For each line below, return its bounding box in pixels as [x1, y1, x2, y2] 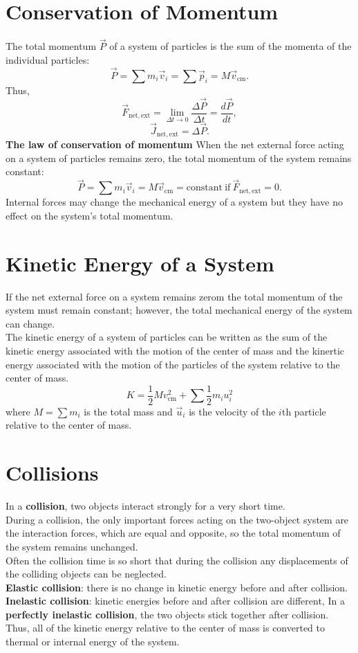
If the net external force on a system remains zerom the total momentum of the [6, 289, 343, 303]
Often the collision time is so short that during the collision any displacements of [6, 553, 348, 567]
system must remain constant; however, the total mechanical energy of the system [6, 303, 352, 317]
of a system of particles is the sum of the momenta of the [109, 39, 352, 53]
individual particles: [6, 52, 90, 66]
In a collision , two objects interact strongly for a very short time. [6, 499, 285, 513]
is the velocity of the [189, 404, 276, 418]
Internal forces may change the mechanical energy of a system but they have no [6, 195, 343, 209]
